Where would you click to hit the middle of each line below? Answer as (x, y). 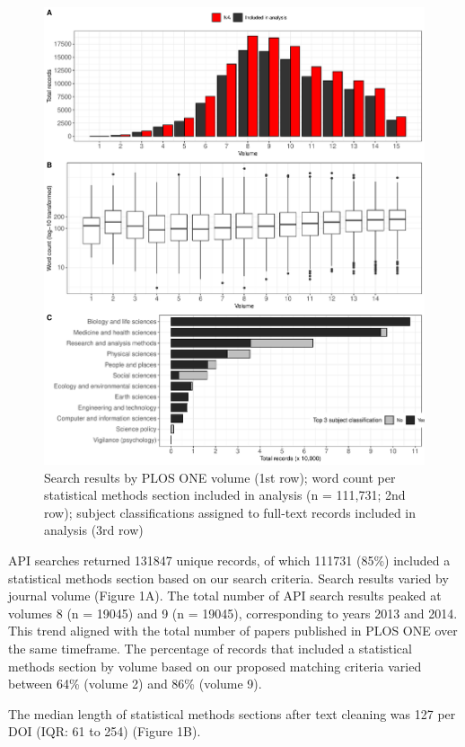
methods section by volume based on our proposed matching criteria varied (215, 666)
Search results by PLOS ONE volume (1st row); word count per (220, 477)
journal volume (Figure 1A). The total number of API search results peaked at (225, 596)
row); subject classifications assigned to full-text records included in (230, 512)
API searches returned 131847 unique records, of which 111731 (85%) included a (229, 560)
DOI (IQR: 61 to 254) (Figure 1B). (105, 731)
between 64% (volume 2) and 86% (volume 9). (135, 684)
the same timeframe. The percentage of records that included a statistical (210, 648)
